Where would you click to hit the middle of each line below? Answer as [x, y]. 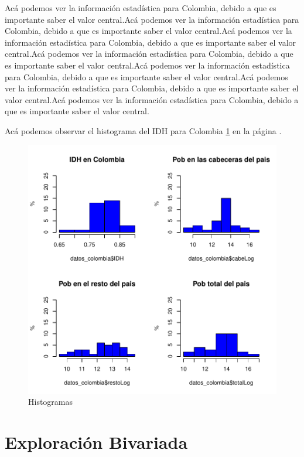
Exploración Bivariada [96, 441]
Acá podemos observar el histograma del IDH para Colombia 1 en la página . [143, 130]
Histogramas [51, 402]
